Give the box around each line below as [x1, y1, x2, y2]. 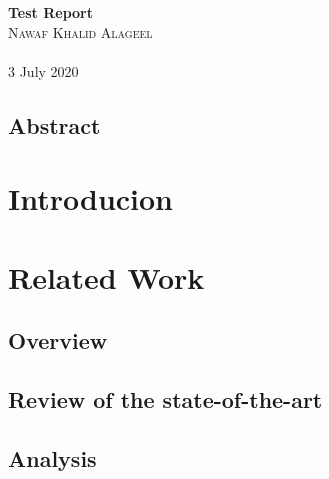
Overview [8, 325, 108, 356]
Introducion [8, 178, 174, 219]
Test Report [8, 2, 94, 22]
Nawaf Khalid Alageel [8, 21, 153, 42]
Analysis [8, 442, 97, 473]
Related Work [8, 256, 205, 297]
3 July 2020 [8, 60, 79, 81]
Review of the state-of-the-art [8, 384, 323, 415]
